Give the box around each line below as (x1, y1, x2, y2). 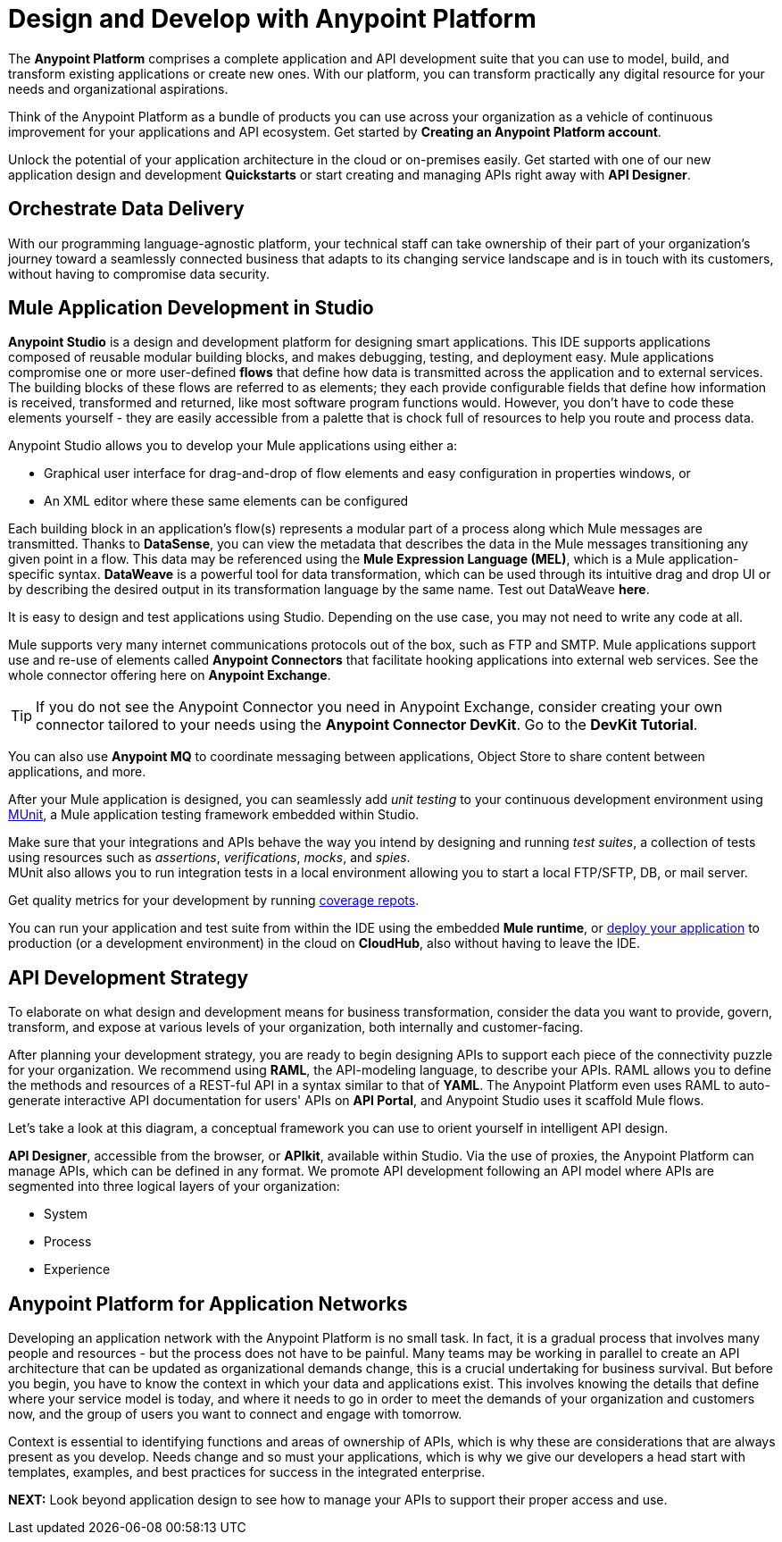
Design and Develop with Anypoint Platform (8, 4, 537, 34)
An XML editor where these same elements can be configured (44, 493, 409, 509)
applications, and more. (8, 764, 146, 780)
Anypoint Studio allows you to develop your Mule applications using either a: (8, 438, 458, 454)
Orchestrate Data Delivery (8, 197, 245, 221)
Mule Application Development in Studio (8, 297, 374, 320)
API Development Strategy (8, 966, 249, 989)
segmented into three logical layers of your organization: (8, 1178, 340, 1194)
